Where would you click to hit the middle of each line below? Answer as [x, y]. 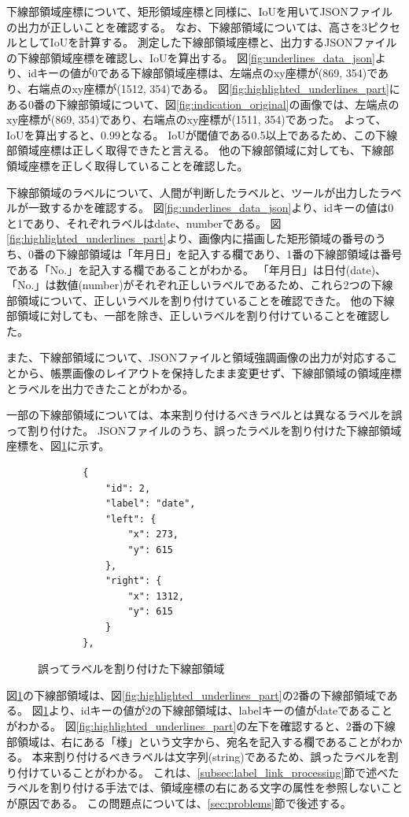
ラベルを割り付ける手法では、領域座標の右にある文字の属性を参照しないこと [204, 787]
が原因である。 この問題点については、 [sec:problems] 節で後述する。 [179, 802]
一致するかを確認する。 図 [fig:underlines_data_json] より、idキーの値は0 [211, 208]
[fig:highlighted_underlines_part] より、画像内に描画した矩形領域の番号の [191, 238]
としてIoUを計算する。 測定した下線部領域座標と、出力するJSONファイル [207, 42]
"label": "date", [150, 504]
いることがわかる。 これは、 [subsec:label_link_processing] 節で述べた [225, 772]
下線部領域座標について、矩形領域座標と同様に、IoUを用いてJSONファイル [199, 11]
